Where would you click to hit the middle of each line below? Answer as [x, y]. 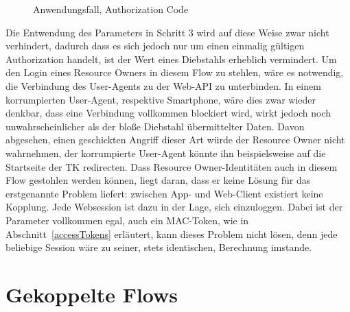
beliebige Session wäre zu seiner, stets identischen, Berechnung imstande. [159, 247]
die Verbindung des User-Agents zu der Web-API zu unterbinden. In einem [163, 85]
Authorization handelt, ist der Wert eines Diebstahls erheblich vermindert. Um [171, 59]
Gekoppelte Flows [92, 294]
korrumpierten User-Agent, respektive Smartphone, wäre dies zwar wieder [161, 99]
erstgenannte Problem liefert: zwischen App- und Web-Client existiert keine [164, 193]
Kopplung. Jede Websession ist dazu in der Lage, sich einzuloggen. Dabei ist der [174, 207]
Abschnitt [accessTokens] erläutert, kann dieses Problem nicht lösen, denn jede [172, 233]
